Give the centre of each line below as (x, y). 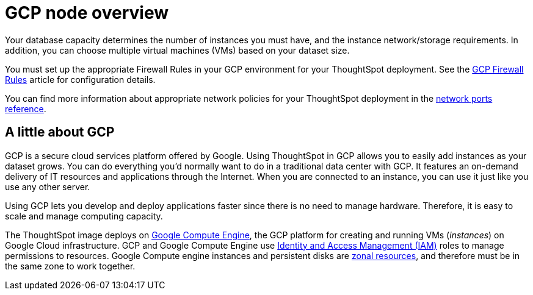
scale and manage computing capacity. (84, 216)
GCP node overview (87, 13)
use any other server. (48, 187)
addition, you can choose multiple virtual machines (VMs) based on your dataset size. (177, 50)
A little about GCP (60, 132)
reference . (26, 108)
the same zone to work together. (70, 266)
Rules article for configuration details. (80, 79)
